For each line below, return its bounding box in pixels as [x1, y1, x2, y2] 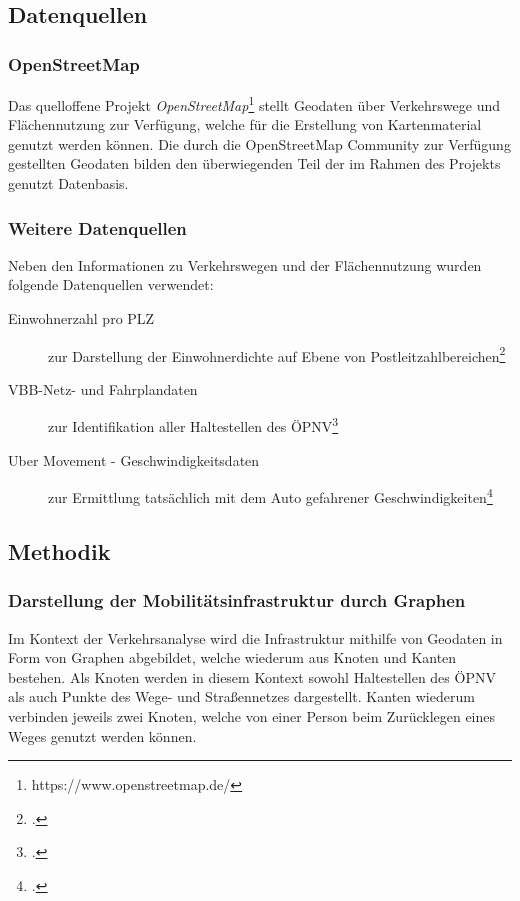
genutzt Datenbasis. [8, 173, 129, 194]
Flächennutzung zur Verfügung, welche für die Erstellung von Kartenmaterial [8, 114, 482, 135]
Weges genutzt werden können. [8, 725, 197, 746]
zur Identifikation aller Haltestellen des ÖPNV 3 [48, 413, 339, 437]
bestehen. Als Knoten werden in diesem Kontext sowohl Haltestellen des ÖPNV [8, 666, 496, 687]
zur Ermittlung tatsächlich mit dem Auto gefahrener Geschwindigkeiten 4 [48, 484, 493, 507]
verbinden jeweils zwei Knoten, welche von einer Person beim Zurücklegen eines [8, 705, 496, 726]
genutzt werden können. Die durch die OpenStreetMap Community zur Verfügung [8, 133, 511, 154]
